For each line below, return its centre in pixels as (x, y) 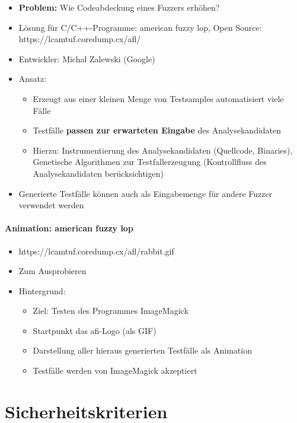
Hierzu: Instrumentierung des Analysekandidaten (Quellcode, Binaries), (163, 150)
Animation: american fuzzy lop (69, 228)
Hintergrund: (42, 290)
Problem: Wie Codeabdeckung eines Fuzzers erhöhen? (119, 7)
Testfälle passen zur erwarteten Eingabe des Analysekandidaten (157, 130)
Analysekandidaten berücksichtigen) (98, 173)
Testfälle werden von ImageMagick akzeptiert (115, 370)
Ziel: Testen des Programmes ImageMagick (111, 311)
